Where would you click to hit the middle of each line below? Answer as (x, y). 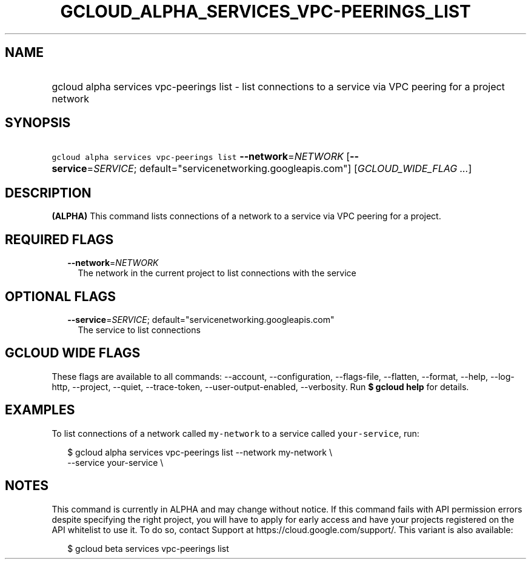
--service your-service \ (115, 462)
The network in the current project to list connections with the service (217, 273)
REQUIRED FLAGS (59, 239)
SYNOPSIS (38, 123)
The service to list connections (139, 330)
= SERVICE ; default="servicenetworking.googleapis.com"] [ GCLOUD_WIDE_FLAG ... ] (279, 169)
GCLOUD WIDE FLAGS (73, 353)
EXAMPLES (40, 410)
